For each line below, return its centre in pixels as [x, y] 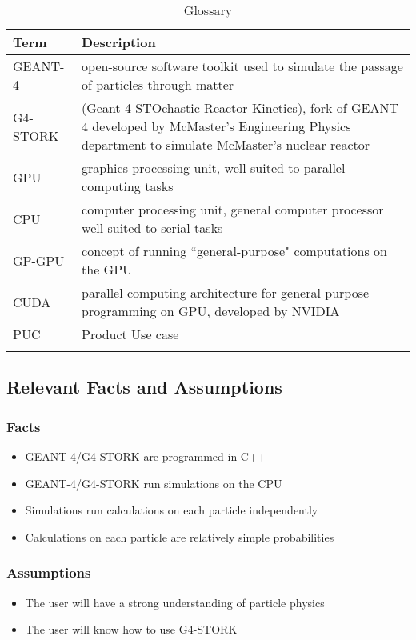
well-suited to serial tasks [152, 228]
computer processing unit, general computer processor [233, 209]
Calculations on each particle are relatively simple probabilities [180, 536]
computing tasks [128, 186]
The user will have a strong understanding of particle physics [175, 602]
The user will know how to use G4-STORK [131, 629]
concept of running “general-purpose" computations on [234, 251]
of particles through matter [158, 84]
